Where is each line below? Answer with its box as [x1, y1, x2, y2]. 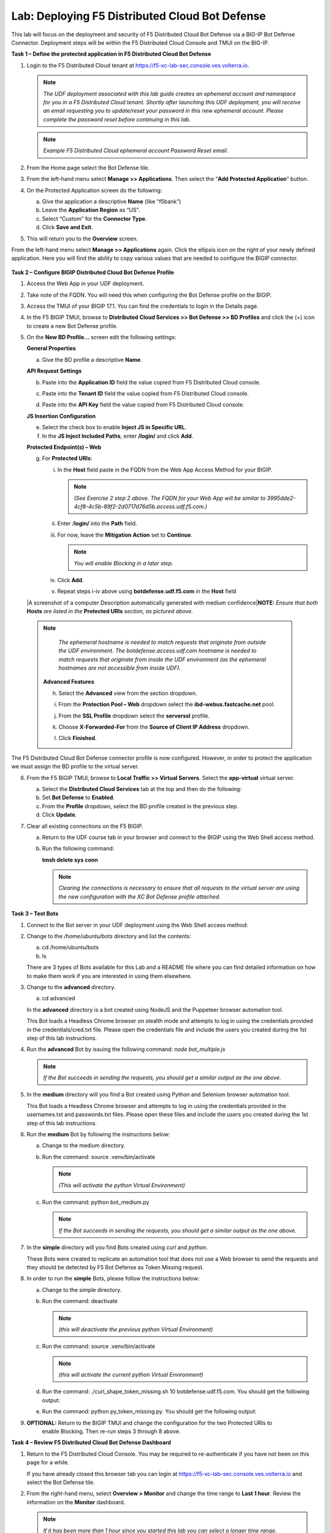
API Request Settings [26, 367, 82, 375]
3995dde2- [267, 494, 296, 502]
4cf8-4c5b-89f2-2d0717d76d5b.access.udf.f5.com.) [74, 503, 208, 510]
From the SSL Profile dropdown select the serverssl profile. [58, 712, 210, 719]
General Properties [26, 345, 76, 352]
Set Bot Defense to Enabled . [42, 794, 115, 801]
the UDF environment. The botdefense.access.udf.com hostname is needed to [58, 647, 257, 654]
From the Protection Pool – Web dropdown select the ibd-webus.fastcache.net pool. [58, 701, 275, 708]
